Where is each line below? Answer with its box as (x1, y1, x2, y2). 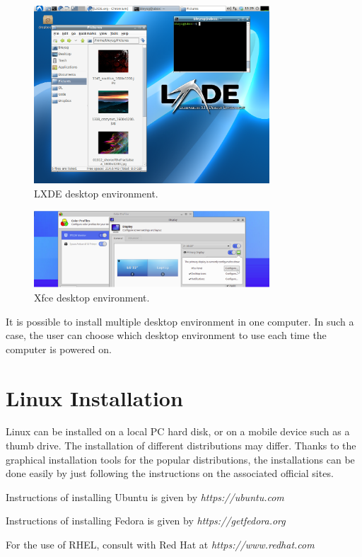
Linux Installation (6, 383, 183, 412)
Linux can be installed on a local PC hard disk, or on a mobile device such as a (6, 424, 350, 439)
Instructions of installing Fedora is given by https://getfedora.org (6, 513, 286, 528)
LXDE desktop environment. (34, 186, 158, 201)
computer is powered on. (6, 341, 112, 356)
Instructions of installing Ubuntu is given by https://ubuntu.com (6, 489, 284, 504)
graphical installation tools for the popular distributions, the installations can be (6, 452, 355, 466)
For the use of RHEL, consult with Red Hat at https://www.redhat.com (6, 537, 315, 552)
